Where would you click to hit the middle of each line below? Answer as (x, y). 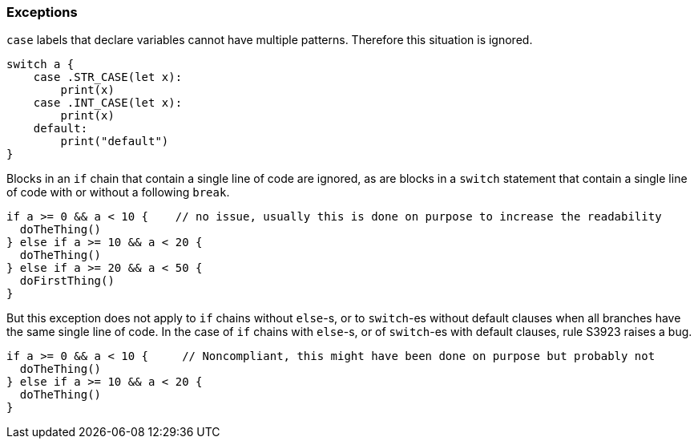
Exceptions (42, 12)
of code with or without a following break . (118, 192)
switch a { (40, 65)
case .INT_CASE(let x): (108, 103)
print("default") (115, 142)
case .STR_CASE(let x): (108, 77)
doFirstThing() (67, 281)
